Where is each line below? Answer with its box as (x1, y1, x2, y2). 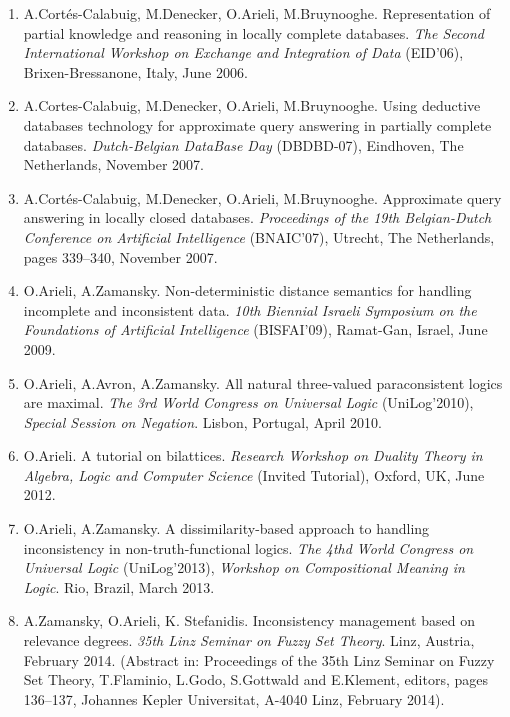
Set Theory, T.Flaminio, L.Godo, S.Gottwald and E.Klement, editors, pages (23, 669, 489, 690)
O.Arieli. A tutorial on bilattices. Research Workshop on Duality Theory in (23, 445, 483, 466)
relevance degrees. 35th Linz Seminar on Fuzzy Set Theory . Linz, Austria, (23, 630, 475, 651)
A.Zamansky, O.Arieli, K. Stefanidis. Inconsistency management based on (23, 610, 475, 631)
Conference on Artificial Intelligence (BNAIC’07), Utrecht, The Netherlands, (23, 226, 495, 247)
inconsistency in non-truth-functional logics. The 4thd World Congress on (23, 537, 474, 558)
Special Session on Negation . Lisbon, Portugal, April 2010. (23, 411, 382, 432)
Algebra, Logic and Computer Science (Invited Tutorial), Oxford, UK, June (23, 464, 485, 485)
